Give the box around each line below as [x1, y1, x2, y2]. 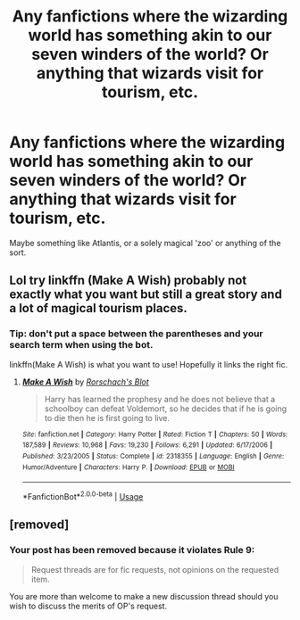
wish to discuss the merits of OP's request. [9, 600, 168, 611]
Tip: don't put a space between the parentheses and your [9, 327, 263, 340]
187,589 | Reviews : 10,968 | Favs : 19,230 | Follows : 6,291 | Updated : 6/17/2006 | [21, 441, 273, 450]
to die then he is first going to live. [44, 412, 171, 423]
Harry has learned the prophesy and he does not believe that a [44, 393, 276, 404]
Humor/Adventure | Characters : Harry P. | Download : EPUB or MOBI [21, 462, 235, 472]
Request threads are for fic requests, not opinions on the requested [30, 564, 279, 575]
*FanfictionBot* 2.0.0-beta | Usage [21, 490, 144, 501]
